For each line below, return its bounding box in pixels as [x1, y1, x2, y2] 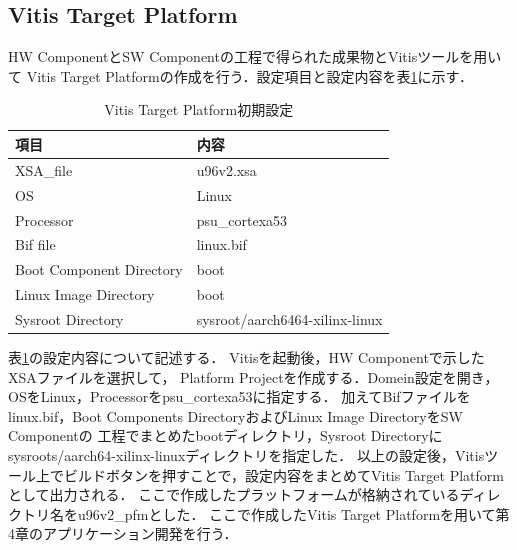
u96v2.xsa [196, 159, 257, 180]
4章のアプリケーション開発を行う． [8, 523, 238, 544]
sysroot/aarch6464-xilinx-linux [196, 308, 383, 329]
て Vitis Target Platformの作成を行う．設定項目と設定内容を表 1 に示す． [8, 65, 473, 86]
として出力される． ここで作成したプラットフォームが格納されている [8, 484, 460, 505]
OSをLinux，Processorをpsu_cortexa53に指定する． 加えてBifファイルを [8, 386, 471, 407]
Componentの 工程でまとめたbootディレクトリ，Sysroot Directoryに [8, 425, 443, 446]
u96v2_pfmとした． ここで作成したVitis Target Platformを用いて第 [77, 503, 510, 524]
